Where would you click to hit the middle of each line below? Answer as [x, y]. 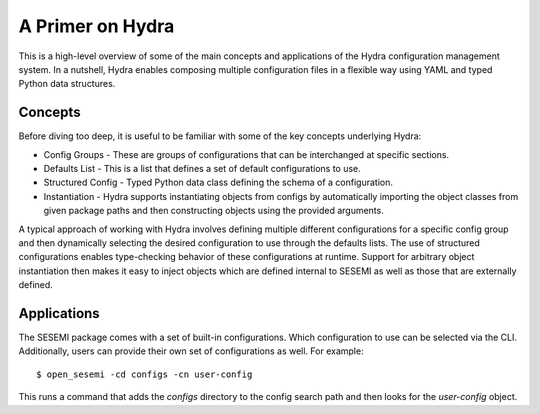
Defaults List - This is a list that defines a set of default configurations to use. [202, 169]
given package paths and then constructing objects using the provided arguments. [213, 211]
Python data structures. [67, 84]
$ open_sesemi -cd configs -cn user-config [144, 374]
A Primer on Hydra [96, 26]
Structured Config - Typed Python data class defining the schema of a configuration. [218, 182]
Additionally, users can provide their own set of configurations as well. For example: [191, 351]
